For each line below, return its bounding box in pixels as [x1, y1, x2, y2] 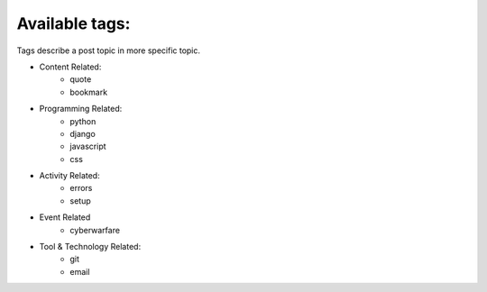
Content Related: [39, 61, 102, 72]
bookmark [69, 87, 108, 97]
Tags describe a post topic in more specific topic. [16, 45, 201, 56]
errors [69, 183, 93, 194]
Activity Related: [39, 170, 100, 181]
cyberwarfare [69, 224, 121, 235]
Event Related [39, 212, 91, 223]
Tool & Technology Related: [39, 242, 142, 252]
